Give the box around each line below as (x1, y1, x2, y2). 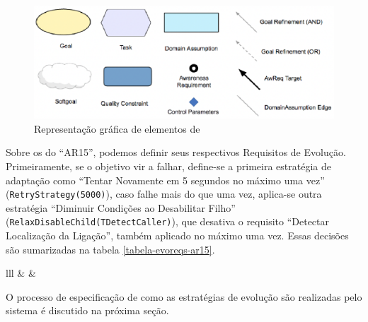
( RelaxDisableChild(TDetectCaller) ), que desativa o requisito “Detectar (6, 214, 330, 229)
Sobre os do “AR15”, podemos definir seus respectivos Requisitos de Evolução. (6, 145, 346, 160)
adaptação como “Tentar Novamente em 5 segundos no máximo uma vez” (6, 172, 325, 187)
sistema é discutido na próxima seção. (6, 303, 169, 318)
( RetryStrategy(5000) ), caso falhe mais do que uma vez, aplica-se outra (6, 186, 322, 201)
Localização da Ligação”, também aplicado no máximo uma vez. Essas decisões (6, 228, 349, 243)
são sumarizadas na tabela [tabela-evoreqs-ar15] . (6, 241, 215, 256)
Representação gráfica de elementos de (34, 121, 200, 136)
